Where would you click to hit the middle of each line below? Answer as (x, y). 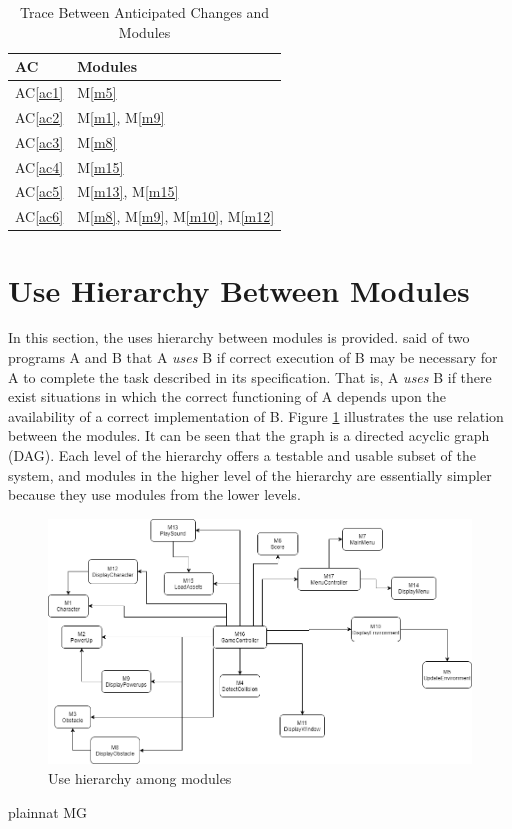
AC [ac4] (39, 166)
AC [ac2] (39, 116)
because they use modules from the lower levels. (154, 494)
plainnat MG (48, 811)
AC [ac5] (39, 191)
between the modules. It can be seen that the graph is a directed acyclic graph (249, 435)
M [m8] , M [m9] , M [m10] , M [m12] (176, 216)
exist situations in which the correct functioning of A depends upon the (227, 396)
